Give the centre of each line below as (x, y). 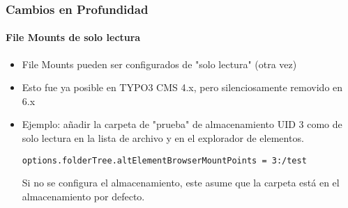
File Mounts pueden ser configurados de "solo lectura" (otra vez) (159, 64)
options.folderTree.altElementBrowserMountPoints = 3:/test (164, 160)
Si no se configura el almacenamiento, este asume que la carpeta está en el (181, 183)
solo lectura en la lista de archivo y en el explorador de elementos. (163, 138)
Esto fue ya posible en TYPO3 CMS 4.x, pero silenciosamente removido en (182, 87)
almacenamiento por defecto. (83, 196)
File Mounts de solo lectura (73, 37)
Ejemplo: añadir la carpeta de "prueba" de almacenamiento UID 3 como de (182, 124)
